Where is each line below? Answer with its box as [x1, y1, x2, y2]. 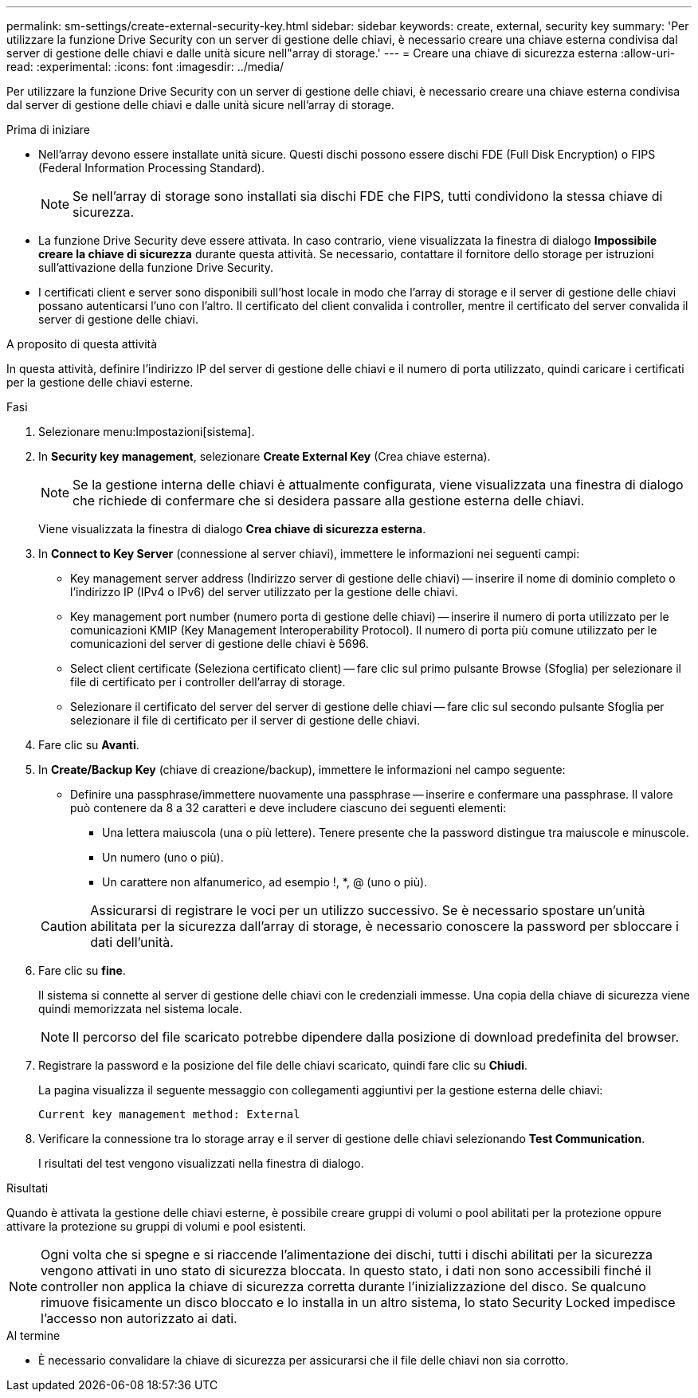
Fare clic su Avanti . [38, 738, 139, 752]
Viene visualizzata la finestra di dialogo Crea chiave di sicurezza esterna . [38, 522, 426, 536]
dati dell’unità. [90, 934, 174, 950]
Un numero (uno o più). [102, 850, 224, 864]
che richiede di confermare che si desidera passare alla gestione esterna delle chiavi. [73, 493, 585, 509]
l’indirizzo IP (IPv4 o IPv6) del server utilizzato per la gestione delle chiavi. [70, 585, 458, 599]
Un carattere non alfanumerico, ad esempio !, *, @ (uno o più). [102, 875, 428, 889]
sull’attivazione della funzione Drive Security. [38, 261, 274, 274]
